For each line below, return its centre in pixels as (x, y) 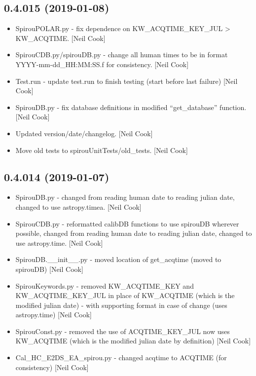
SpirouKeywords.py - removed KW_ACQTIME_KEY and (105, 285)
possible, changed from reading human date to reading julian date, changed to (134, 233)
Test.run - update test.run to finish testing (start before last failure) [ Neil (127, 81)
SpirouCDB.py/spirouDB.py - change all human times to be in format (122, 55)
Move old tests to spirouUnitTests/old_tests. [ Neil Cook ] (102, 150)
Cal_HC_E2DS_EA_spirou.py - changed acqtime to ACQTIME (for (121, 357)
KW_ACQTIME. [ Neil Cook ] (60, 38)
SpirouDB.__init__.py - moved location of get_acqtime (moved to (118, 259)
